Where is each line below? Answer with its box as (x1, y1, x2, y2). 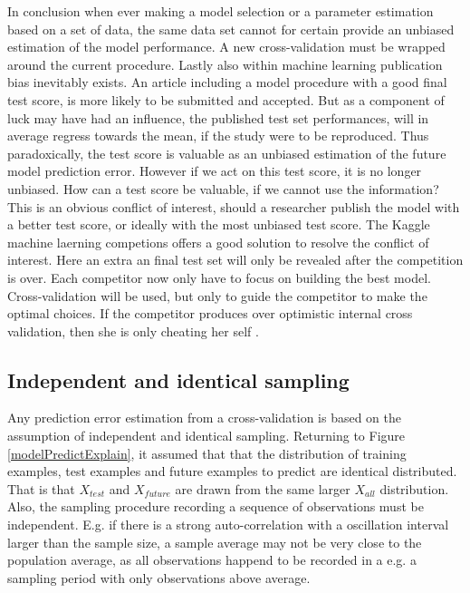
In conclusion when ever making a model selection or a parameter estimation (7, 2, 434, 20)
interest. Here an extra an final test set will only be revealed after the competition (7, 250, 464, 269)
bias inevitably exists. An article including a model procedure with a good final (7, 73, 447, 92)
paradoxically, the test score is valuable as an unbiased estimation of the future (7, 143, 446, 162)
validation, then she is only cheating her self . (7, 321, 259, 340)
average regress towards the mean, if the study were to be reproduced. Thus (7, 126, 429, 145)
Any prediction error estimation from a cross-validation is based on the (7, 408, 402, 427)
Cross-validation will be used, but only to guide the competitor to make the (7, 286, 427, 305)
